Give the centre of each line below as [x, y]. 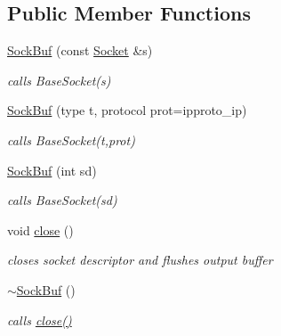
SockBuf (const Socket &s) [80, 50]
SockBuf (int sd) [52, 170]
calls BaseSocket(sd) [62, 200]
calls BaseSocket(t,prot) [71, 139]
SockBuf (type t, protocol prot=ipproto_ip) [127, 110]
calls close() [40, 320]
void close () [40, 229]
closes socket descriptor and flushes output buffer [140, 260]
